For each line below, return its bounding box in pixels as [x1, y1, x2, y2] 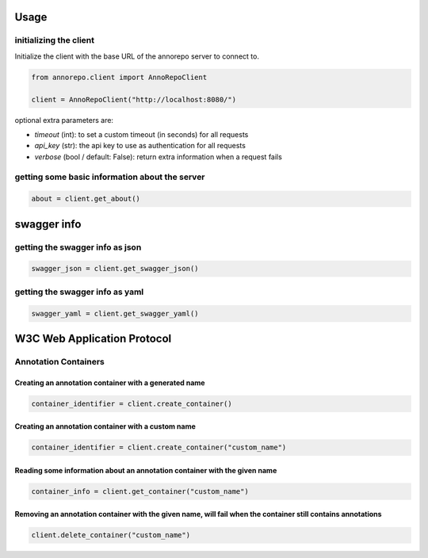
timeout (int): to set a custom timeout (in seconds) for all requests [34, 129, 249, 139]
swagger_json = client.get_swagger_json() [31, 264, 199, 273]
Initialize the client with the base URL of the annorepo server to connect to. [14, 52, 259, 61]
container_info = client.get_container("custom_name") [31, 487, 249, 495]
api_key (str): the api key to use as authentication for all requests [34, 141, 246, 151]
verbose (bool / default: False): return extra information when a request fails [34, 151, 283, 162]
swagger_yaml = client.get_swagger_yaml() [31, 309, 199, 318]
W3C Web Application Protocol [14, 331, 172, 345]
